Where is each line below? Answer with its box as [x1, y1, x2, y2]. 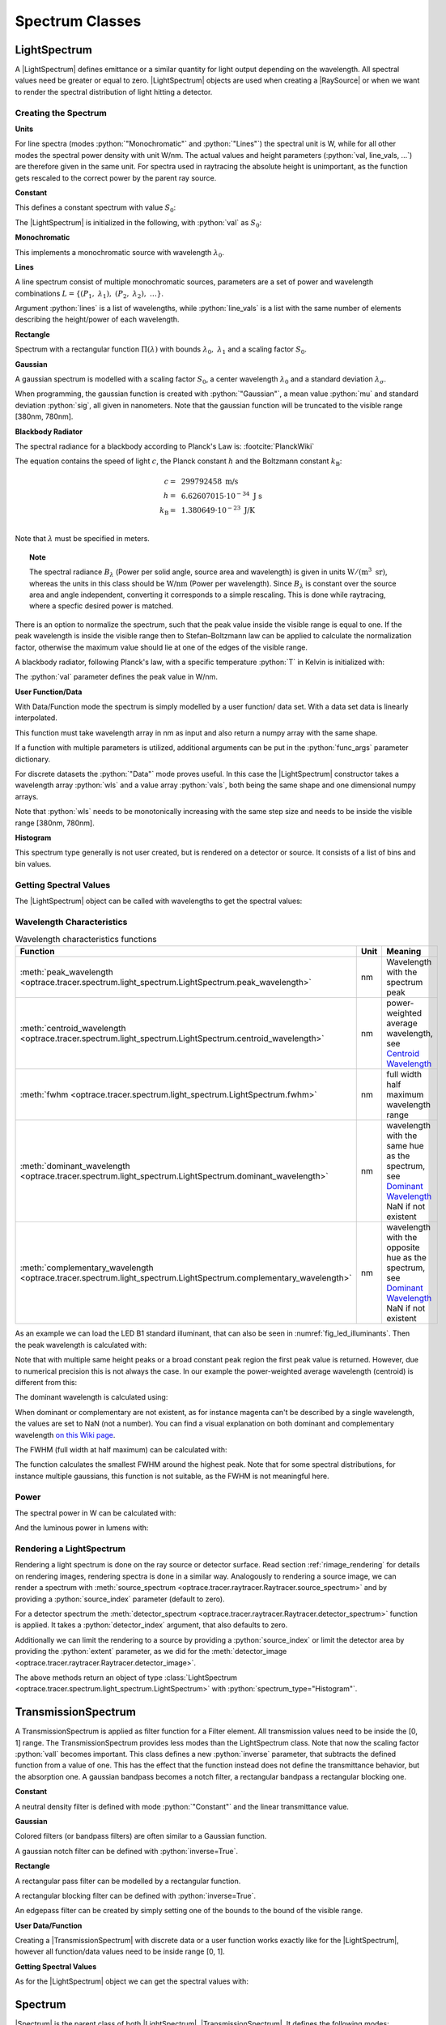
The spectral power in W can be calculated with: [15, 1507, 176, 1518]
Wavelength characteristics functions [15, 934, 157, 945]
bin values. [15, 859, 52, 868]
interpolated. [15, 713, 58, 723]
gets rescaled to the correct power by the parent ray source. [15, 173, 217, 182]
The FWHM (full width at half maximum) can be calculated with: [15, 1444, 227, 1454]
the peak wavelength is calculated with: [15, 1340, 147, 1349]
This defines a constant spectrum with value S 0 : [15, 202, 176, 215]
